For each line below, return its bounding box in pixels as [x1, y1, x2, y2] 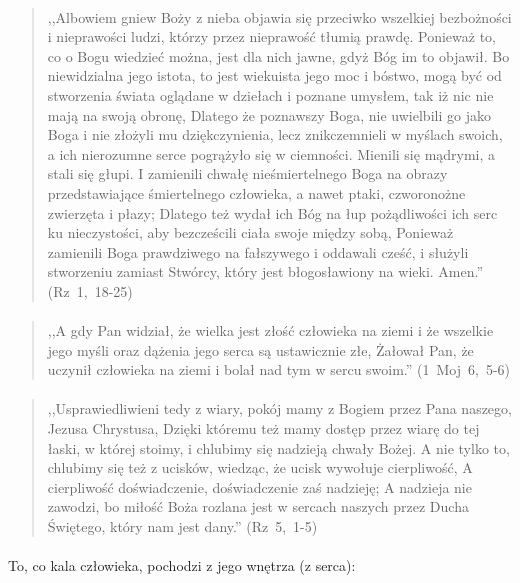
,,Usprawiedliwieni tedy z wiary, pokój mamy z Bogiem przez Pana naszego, [47, 398, 512, 419]
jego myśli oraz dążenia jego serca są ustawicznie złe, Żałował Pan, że [47, 339, 474, 360]
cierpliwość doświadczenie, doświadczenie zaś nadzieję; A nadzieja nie [47, 476, 472, 497]
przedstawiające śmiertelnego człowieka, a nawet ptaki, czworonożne [47, 182, 466, 203]
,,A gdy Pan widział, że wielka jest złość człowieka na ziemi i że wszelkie [47, 320, 494, 341]
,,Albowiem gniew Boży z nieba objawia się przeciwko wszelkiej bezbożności [47, 6, 512, 27]
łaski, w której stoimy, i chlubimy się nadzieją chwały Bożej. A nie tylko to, [47, 437, 510, 458]
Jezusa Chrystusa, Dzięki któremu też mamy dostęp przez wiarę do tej [47, 418, 480, 439]
